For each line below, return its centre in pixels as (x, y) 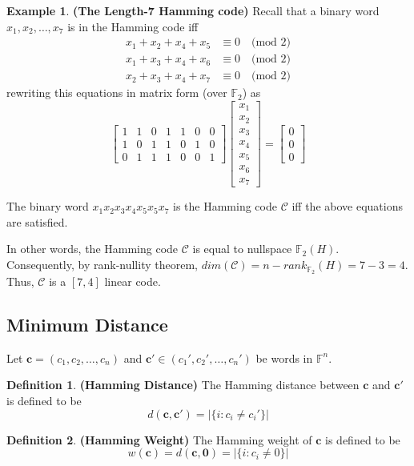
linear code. (133, 281)
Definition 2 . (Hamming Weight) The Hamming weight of (159, 439)
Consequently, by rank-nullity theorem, (102, 265)
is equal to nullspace (242, 249)
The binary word (48, 206)
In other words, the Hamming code (92, 249)
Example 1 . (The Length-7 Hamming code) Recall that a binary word (193, 10)
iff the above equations (347, 206)
